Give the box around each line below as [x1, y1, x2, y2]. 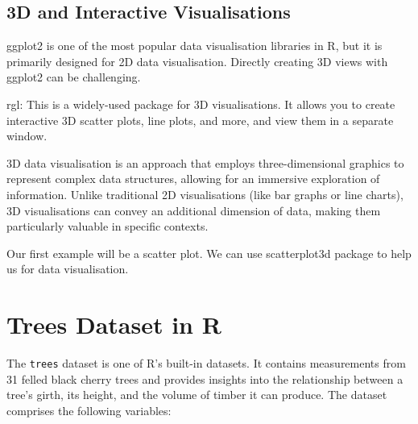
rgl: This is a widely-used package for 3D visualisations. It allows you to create [6, 95, 395, 112]
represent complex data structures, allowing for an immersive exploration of [6, 170, 380, 187]
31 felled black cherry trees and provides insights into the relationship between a [6, 370, 404, 387]
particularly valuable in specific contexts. [6, 218, 209, 235]
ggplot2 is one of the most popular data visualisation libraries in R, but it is [6, 37, 383, 54]
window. [6, 127, 48, 144]
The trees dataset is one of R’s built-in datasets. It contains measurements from [6, 355, 406, 372]
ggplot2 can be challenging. [6, 69, 141, 85]
